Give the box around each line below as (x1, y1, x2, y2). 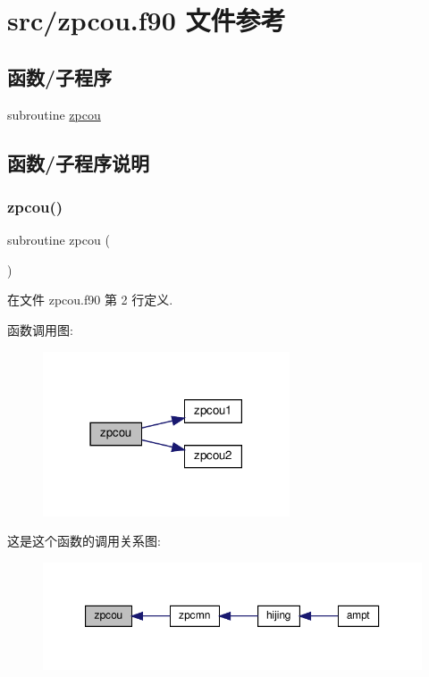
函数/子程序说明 (7, 148, 150, 176)
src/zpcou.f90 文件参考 (7, 2, 286, 38)
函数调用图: (7, 320, 73, 338)
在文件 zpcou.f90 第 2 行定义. (7, 290, 173, 309)
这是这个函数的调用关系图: (7, 531, 161, 550)
